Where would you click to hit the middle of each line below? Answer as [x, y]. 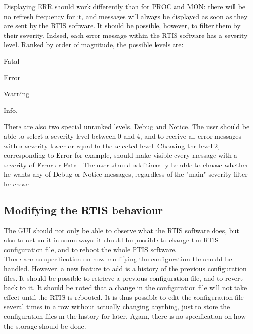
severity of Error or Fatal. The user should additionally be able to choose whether [126, 164]
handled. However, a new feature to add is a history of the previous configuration [125, 269]
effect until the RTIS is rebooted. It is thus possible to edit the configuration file [124, 297]
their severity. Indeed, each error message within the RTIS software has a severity [126, 35]
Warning [17, 94]
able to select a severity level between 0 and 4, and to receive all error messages [123, 136]
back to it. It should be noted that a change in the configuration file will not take [126, 288]
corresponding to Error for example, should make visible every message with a [121, 155]
